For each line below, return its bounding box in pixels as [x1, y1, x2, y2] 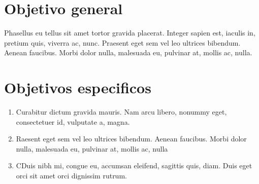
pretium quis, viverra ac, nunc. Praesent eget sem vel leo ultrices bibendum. [4, 37, 241, 48]
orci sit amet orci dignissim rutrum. [16, 170, 127, 180]
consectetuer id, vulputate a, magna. [16, 116, 130, 127]
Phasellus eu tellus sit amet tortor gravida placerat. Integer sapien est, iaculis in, [4, 27, 255, 38]
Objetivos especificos [4, 77, 151, 98]
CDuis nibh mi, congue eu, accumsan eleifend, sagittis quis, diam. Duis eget [16, 160, 252, 171]
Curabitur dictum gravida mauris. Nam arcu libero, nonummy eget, [16, 106, 227, 117]
